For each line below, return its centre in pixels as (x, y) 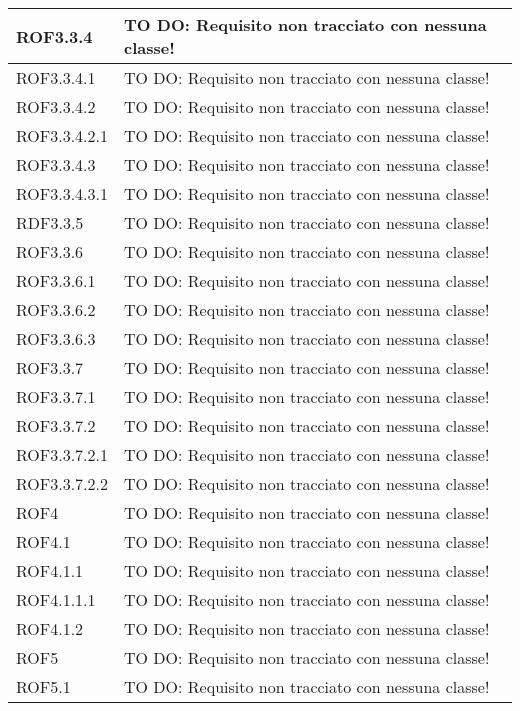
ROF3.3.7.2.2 (62, 483)
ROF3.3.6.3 (56, 338)
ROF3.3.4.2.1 (62, 135)
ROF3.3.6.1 (56, 280)
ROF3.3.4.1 (56, 77)
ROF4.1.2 (50, 628)
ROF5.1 (43, 686)
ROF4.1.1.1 (56, 599)
